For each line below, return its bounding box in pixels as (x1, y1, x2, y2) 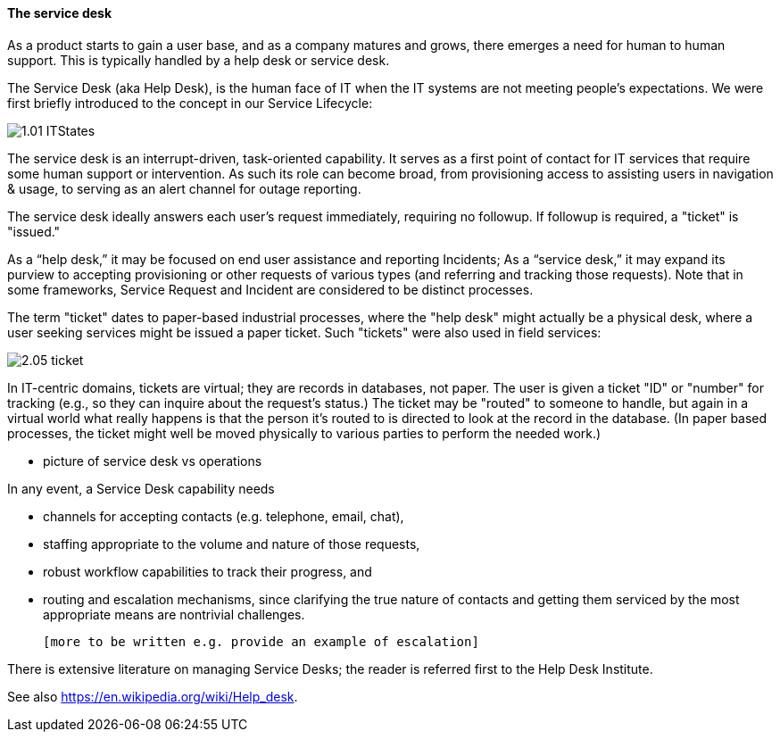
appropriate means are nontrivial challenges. (43, 606, 305, 622)
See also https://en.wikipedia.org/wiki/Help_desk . (7, 688, 298, 704)
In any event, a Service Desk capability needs (7, 480, 275, 496)
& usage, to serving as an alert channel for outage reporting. (7, 180, 361, 196)
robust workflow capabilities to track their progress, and (43, 563, 372, 579)
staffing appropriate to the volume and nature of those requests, (43, 536, 420, 552)
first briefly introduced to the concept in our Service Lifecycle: (7, 95, 373, 111)
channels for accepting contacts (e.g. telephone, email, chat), (43, 508, 404, 524)
